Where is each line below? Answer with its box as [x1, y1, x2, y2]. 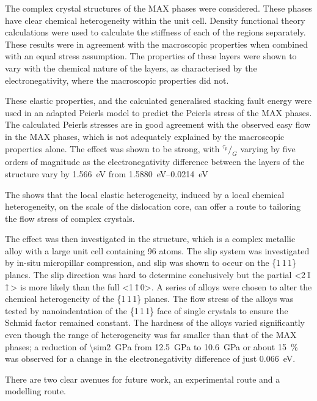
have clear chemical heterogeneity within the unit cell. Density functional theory [5, 13, 305, 26]
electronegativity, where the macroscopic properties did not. [5, 73, 229, 86]
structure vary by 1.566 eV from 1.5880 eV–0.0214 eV [5, 167, 208, 180]
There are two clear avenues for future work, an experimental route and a [5, 372, 280, 385]
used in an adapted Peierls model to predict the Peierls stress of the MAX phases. [5, 106, 312, 119]
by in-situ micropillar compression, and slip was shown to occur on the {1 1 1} [5, 256, 296, 269]
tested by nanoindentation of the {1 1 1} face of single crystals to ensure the [5, 304, 288, 317]
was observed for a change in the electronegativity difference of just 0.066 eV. [5, 352, 296, 365]
